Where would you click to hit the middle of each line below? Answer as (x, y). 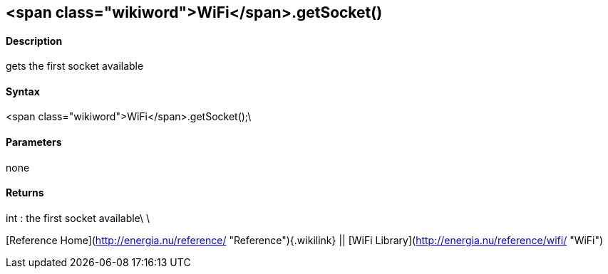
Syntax (23, 91)
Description (34, 41)
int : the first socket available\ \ (78, 218)
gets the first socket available (75, 66)
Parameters (34, 142)
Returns (25, 193)
